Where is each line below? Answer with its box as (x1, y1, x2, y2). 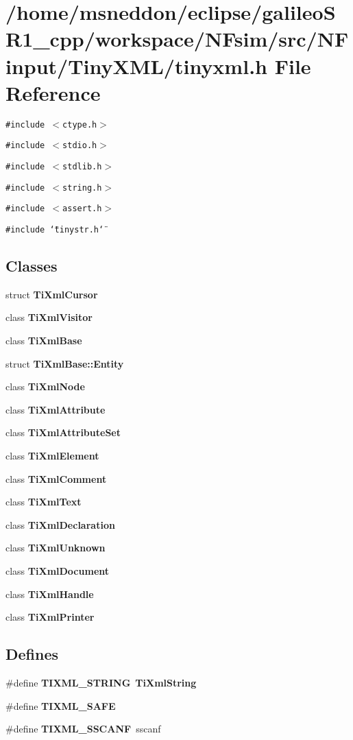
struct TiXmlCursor (5, 287, 98, 301)
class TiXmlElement (5, 448, 99, 462)
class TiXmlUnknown (5, 540, 106, 555)
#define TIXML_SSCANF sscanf (5, 721, 161, 736)
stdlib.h (62, 162, 102, 171)
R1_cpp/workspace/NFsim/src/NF (5, 25, 349, 53)
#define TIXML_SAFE (5, 698, 116, 713)
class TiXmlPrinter (5, 610, 95, 624)
